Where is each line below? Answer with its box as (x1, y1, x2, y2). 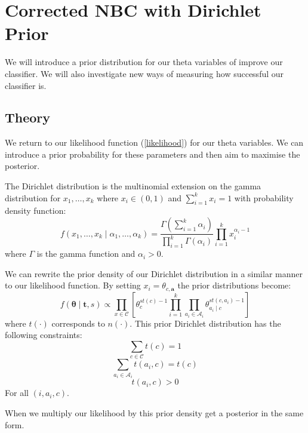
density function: (5, 204, 66, 217)
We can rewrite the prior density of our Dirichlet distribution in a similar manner (5, 267, 303, 280)
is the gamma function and (36, 247, 135, 260)
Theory (5, 108, 51, 127)
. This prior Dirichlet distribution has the (130, 317, 281, 329)
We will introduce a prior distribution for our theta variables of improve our (5, 56, 283, 68)
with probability (234, 191, 294, 204)
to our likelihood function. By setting (5, 279, 141, 291)
